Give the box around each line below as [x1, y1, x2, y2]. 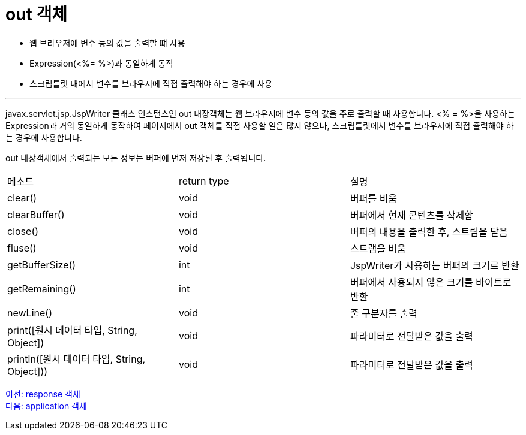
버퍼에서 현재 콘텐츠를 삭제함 [350, 209, 473, 221]
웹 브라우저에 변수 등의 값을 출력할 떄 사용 [29, 37, 185, 48]
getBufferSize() [7, 258, 76, 271]
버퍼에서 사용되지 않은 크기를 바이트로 [350, 276, 512, 288]
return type [178, 174, 229, 187]
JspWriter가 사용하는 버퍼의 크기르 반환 [350, 259, 519, 271]
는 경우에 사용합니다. [5, 132, 82, 143]
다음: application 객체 [5, 400, 87, 411]
